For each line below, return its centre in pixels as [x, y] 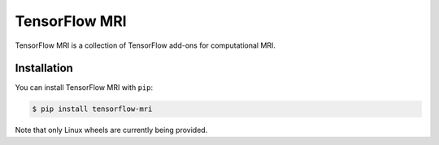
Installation [44, 68]
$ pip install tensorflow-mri [92, 109]
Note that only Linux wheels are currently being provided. [111, 130]
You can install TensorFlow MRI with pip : [84, 87]
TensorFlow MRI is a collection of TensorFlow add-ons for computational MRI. [146, 45]
